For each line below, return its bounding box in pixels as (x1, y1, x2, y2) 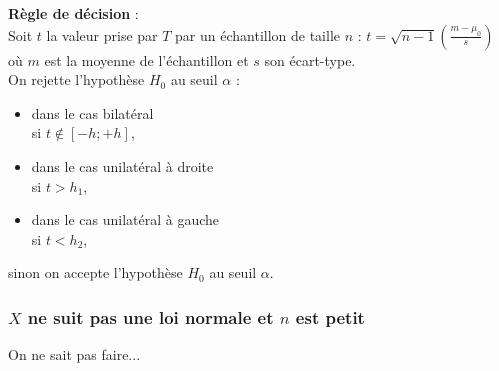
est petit (295, 304, 365, 329)
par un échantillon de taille (175, 24, 341, 45)
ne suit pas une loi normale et (27, 304, 274, 329)
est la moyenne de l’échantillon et (44, 49, 249, 70)
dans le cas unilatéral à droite (31, 155, 214, 176)
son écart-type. (264, 49, 356, 70)
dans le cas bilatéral (31, 102, 154, 123)
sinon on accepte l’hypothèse (8, 262, 183, 283)
